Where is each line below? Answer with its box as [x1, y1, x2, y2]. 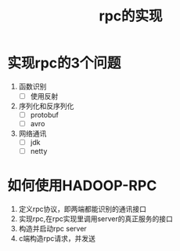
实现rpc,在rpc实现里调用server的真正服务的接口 [18, 214, 174, 224]
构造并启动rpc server [18, 224, 87, 234]
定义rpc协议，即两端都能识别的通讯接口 [18, 205, 146, 214]
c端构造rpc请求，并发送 [18, 234, 95, 243]
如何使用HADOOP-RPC [7, 177, 157, 195]
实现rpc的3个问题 [7, 54, 121, 72]
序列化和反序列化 [18, 101, 74, 111]
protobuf [30, 111, 59, 119]
